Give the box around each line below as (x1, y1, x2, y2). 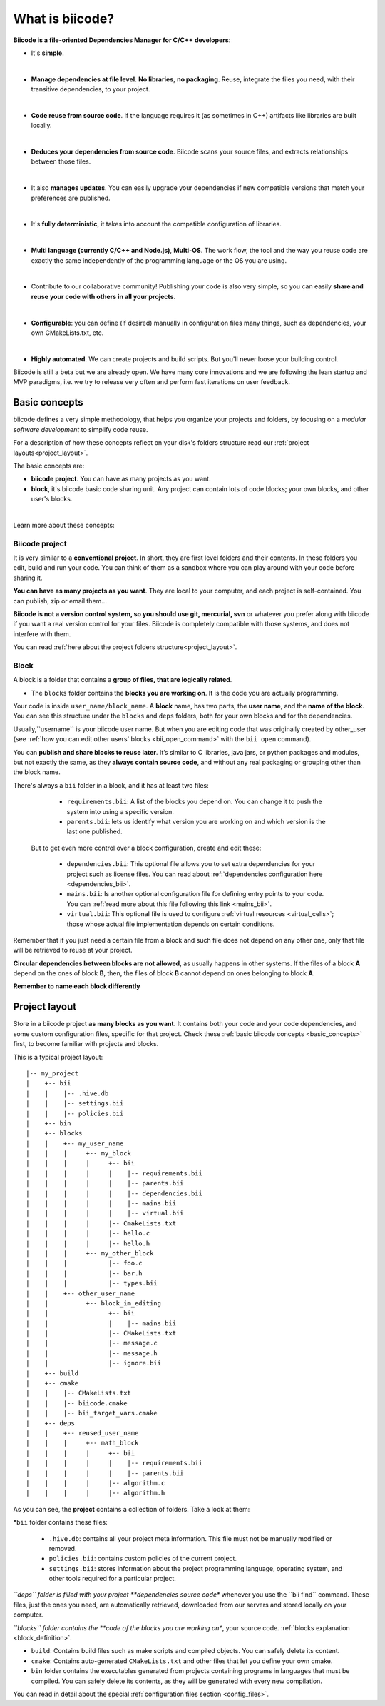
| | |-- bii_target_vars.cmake (26, 1409, 158, 1418)
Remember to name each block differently (13, 982, 140, 990)
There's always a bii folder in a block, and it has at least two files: (13, 781, 210, 789)
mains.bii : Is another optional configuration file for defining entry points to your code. (66, 890, 324, 898)
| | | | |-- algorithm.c (26, 1479, 165, 1487)
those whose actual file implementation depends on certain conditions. (66, 920, 275, 928)
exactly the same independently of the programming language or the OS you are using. (31, 256, 287, 264)
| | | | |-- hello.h (26, 1239, 150, 1248)
